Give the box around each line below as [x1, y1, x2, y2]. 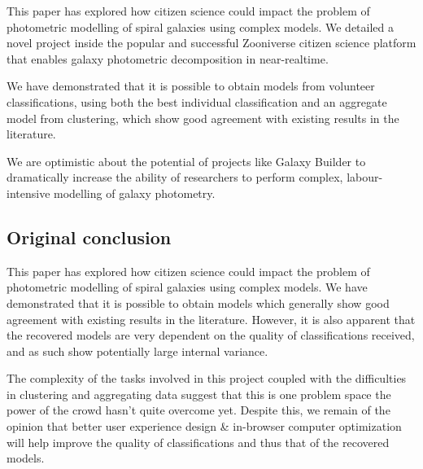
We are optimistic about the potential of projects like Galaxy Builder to [7, 152, 366, 169]
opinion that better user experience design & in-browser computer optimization [7, 418, 402, 435]
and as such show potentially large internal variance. [7, 342, 268, 359]
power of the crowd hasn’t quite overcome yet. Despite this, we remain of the [7, 401, 390, 419]
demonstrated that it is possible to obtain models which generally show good [7, 294, 390, 311]
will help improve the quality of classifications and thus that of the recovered [7, 433, 390, 450]
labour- [347, 169, 383, 186]
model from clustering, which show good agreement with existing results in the [7, 109, 399, 126]
